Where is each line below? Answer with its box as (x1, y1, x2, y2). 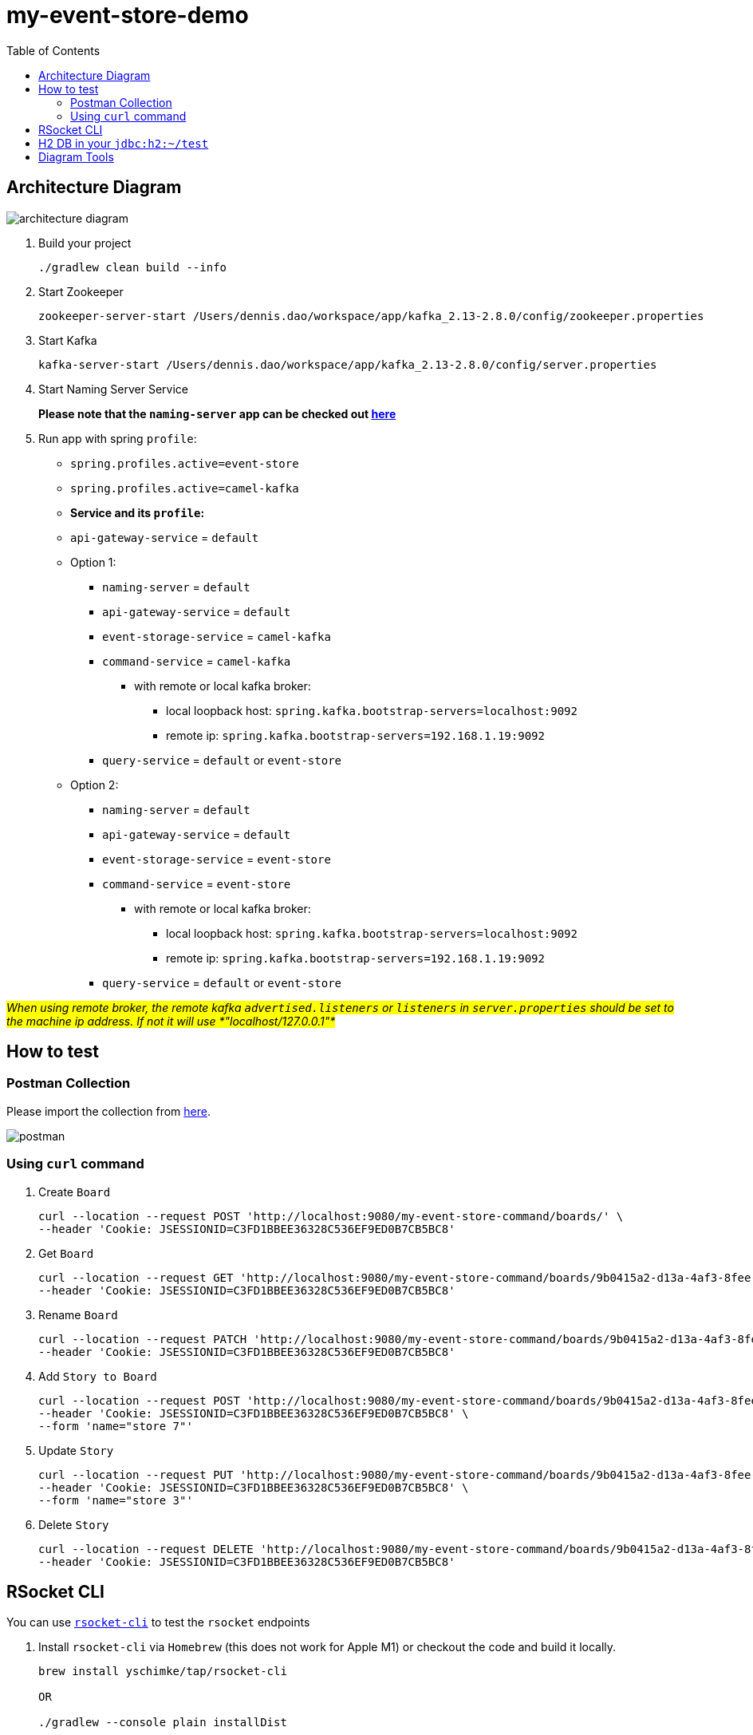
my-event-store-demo (6, 2, 249, 29)
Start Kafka (38, 333, 97, 347)
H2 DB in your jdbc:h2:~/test (38, 136, 209, 150)
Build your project (38, 235, 132, 250)
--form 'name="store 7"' (38, 1419, 193, 1433)
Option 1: (70, 555, 116, 569)
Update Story (38, 1443, 114, 1457)
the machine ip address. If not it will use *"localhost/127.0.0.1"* (6, 1014, 336, 1028)
